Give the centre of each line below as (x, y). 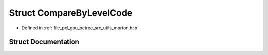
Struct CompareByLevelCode (71, 13)
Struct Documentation (44, 42)
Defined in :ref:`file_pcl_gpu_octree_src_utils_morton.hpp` (80, 28)
